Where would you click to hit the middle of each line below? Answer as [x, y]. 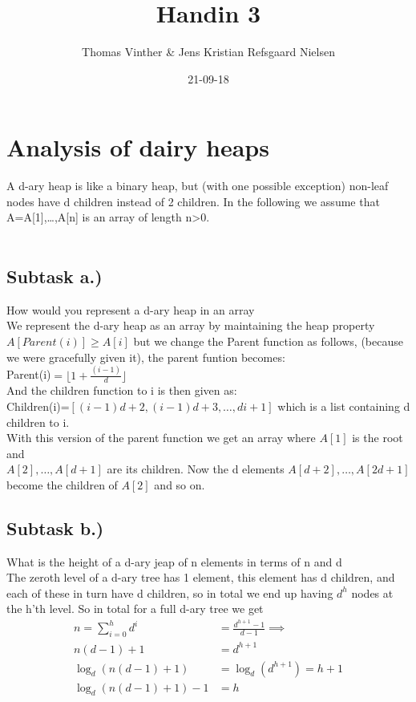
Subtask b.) [55, 528]
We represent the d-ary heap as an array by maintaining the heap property [191, 325]
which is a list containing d [344, 406]
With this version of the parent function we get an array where [161, 438]
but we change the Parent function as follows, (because [268, 341]
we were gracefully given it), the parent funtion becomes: [146, 357]
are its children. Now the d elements [196, 469]
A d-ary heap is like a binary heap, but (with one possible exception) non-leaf [198, 186]
